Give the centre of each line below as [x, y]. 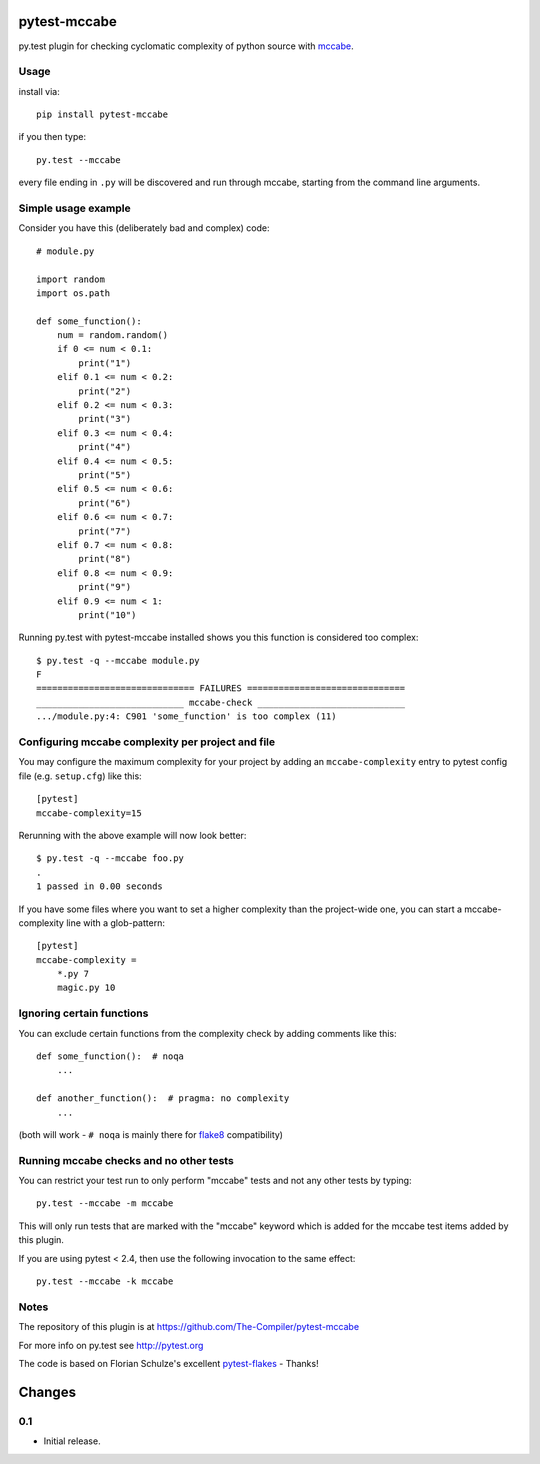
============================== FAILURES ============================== [221, 688]
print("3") [105, 419]
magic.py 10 [86, 988]
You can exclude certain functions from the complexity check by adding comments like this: [207, 1033]
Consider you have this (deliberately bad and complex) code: [144, 228]
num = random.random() [112, 335]
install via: [39, 91]
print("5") [105, 475]
